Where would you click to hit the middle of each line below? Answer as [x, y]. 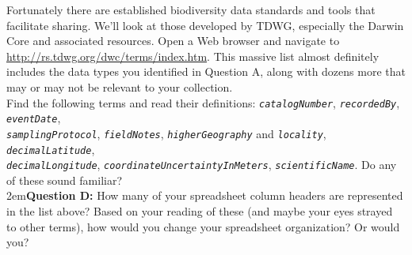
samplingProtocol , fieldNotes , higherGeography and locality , [166, 133]
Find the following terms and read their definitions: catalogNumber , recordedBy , [203, 102]
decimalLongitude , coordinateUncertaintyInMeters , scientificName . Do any [202, 165]
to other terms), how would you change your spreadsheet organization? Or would [203, 226]
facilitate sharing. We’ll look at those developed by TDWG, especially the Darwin [205, 25]
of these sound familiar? [65, 180]
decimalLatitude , [51, 149]
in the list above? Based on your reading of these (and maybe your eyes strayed [200, 211]
